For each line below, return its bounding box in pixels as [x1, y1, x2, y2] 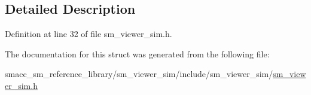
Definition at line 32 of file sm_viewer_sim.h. [5, 27, 172, 40]
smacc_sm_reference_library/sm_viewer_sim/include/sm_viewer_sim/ [5, 68, 273, 80]
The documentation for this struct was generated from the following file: [5, 47, 270, 60]
